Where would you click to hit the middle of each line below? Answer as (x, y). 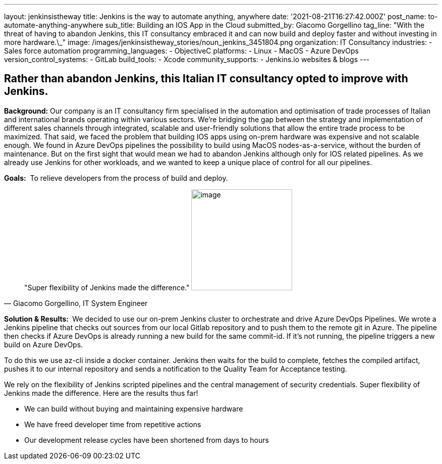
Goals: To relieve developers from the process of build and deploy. (116, 178)
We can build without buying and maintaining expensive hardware (134, 408)
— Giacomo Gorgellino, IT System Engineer (76, 303)
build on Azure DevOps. (44, 344)
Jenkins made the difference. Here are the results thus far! (101, 393)
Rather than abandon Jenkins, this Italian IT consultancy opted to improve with (206, 79)
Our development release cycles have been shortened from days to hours (147, 440)
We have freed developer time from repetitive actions (113, 424)
